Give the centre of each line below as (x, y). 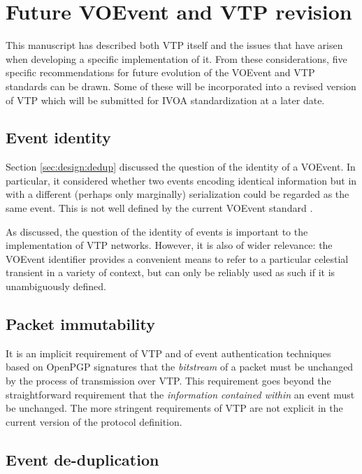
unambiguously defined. (56, 286)
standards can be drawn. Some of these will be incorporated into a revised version (181, 86)
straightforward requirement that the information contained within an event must (180, 394)
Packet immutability (80, 324)
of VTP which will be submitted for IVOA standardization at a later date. (165, 100)
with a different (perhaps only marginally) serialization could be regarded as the (178, 194)
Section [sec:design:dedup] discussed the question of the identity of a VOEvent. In (181, 167)
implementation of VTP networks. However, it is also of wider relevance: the (169, 245)
